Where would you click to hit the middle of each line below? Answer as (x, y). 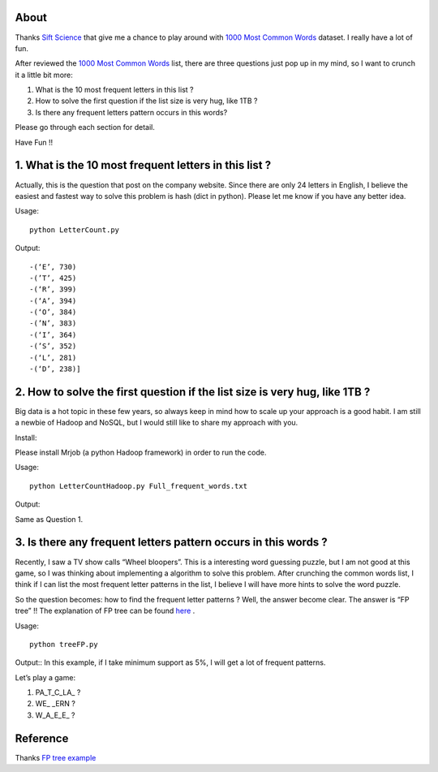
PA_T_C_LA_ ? (58, 692)
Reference (42, 738)
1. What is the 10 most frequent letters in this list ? (143, 165)
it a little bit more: (44, 75)
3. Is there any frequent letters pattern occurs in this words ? (171, 543)
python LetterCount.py (75, 230)
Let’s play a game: (45, 677)
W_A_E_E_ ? (55, 715)
